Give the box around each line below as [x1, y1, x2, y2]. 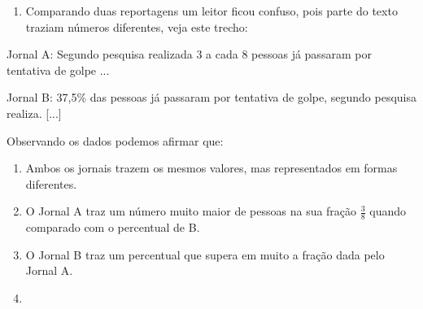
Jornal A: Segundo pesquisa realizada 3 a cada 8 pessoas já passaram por [7, 46, 372, 63]
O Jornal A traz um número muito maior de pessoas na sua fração [25, 202, 357, 220]
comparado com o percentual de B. [25, 219, 200, 236]
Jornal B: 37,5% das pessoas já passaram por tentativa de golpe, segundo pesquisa [7, 89, 417, 106]
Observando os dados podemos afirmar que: [7, 132, 224, 149]
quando [369, 202, 407, 220]
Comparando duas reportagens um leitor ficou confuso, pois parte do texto [25, 2, 398, 19]
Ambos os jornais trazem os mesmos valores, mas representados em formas [25, 159, 398, 176]
